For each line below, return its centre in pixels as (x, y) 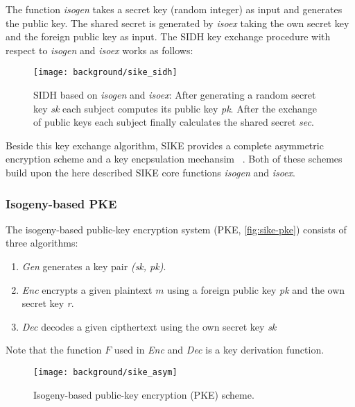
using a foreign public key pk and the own (256, 289)
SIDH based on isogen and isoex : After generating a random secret (175, 95)
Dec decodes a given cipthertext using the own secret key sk (149, 326)
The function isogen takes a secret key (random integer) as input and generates (174, 9)
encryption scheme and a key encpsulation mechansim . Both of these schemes (174, 159)
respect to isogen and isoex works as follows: (99, 50)
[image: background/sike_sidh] (105, 73)
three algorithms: (42, 243)
